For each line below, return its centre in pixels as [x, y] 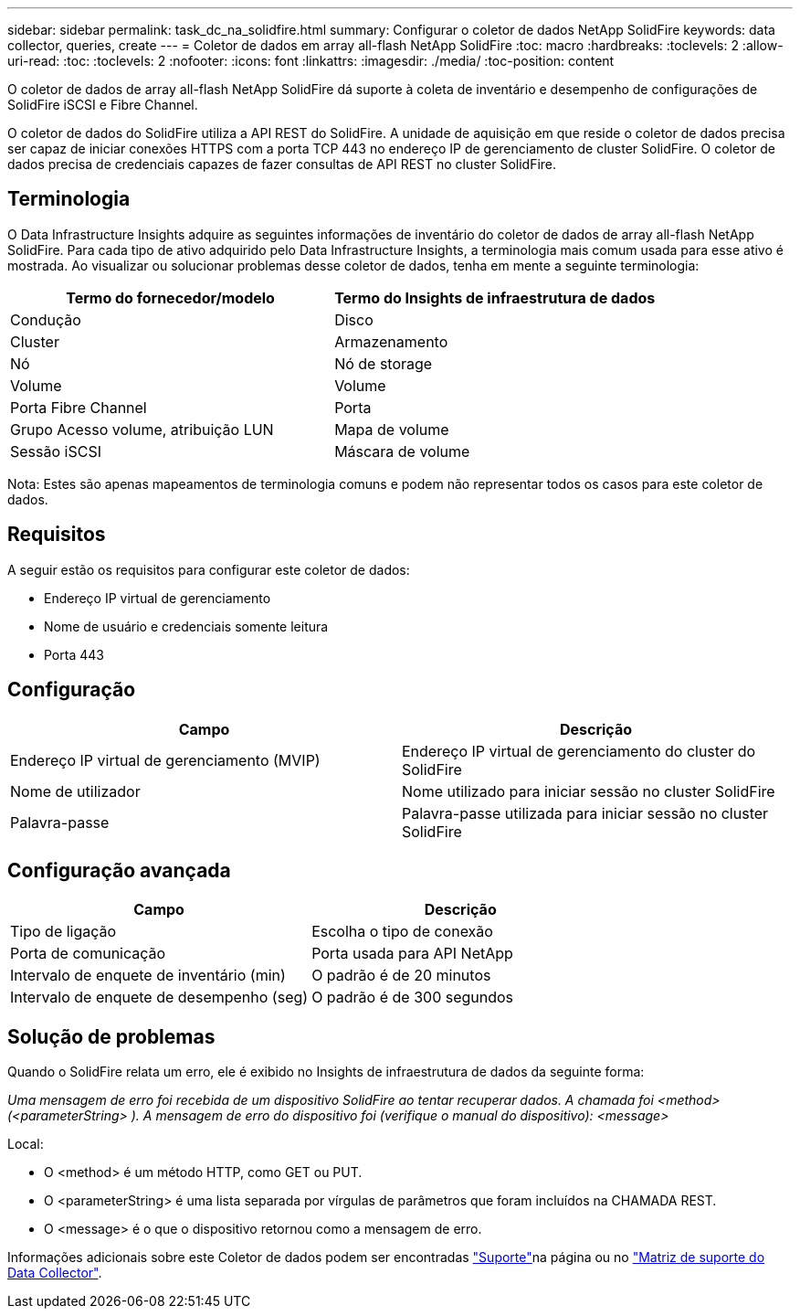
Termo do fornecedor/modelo [170, 297]
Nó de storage [384, 363]
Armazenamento [391, 341]
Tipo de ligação [63, 932]
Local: [26, 1144]
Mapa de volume [392, 429]
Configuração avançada [119, 870]
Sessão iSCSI [56, 451]
